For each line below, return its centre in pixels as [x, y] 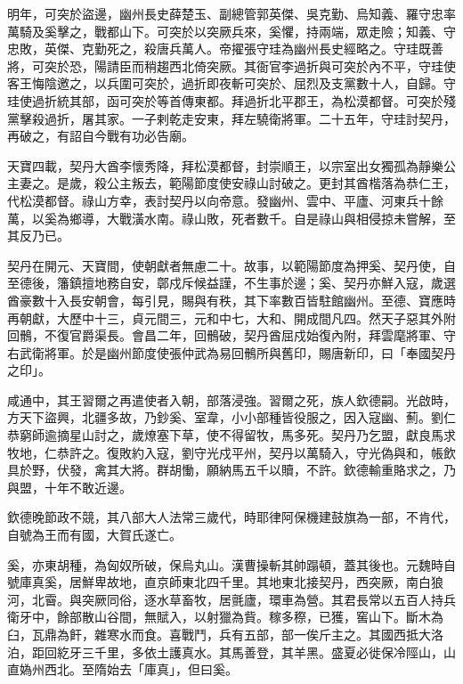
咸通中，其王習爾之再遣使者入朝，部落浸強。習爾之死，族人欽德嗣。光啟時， [231, 399]
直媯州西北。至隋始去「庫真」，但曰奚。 [122, 669]
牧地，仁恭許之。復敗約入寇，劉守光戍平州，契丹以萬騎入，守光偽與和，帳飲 [231, 452]
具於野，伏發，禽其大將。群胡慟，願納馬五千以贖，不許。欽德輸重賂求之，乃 [231, 470]
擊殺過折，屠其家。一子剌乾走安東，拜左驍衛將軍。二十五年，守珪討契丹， [237, 118]
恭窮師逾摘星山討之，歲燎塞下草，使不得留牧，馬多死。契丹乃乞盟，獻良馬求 [231, 435]
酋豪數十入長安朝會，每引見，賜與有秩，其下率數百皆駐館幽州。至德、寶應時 [231, 300]
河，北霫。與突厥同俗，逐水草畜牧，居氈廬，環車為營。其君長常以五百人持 [225, 599]
